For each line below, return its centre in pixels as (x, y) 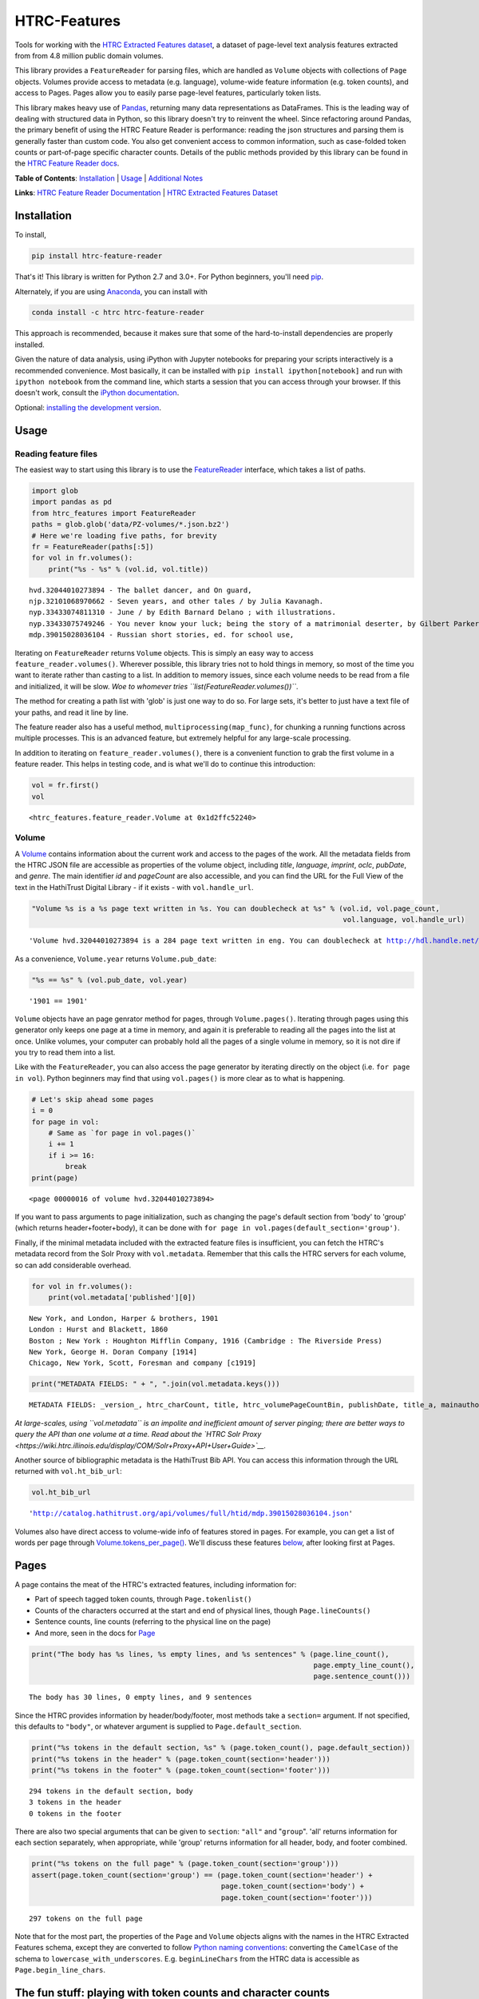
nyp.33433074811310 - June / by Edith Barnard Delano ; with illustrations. (183, 612)
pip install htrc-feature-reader (97, 256)
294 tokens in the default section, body (111, 1791)
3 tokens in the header (75, 1802)
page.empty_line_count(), (364, 1665)
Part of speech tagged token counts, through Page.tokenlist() (143, 1599)
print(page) (55, 1178)
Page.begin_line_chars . (60, 1970)
